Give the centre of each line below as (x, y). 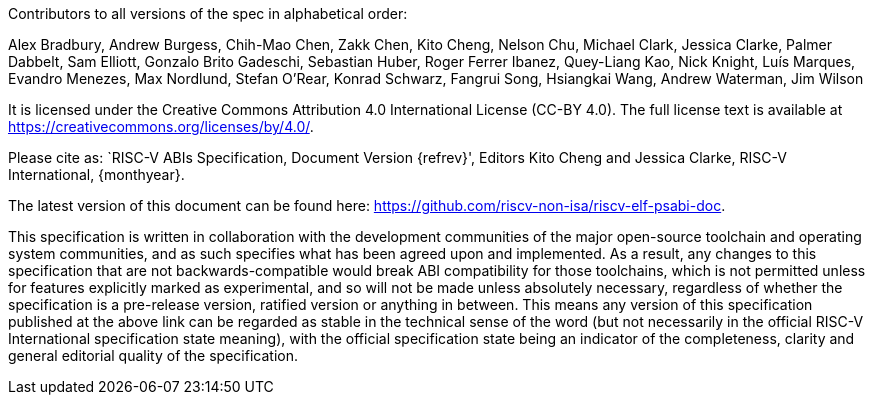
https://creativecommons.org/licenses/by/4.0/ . (161, 126)
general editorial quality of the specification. (153, 355)
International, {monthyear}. (96, 174)
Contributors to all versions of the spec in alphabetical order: (208, 13)
